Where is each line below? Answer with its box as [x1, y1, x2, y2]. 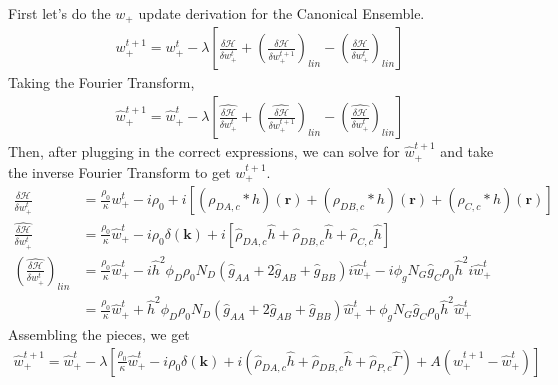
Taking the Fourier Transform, [8, 72, 195, 93]
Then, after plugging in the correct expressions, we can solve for [8, 141, 400, 162]
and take [440, 141, 494, 162]
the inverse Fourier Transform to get [8, 161, 231, 182]
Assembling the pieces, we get [8, 324, 190, 345]
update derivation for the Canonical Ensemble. [138, 3, 425, 23]
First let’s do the [8, 3, 111, 23]
